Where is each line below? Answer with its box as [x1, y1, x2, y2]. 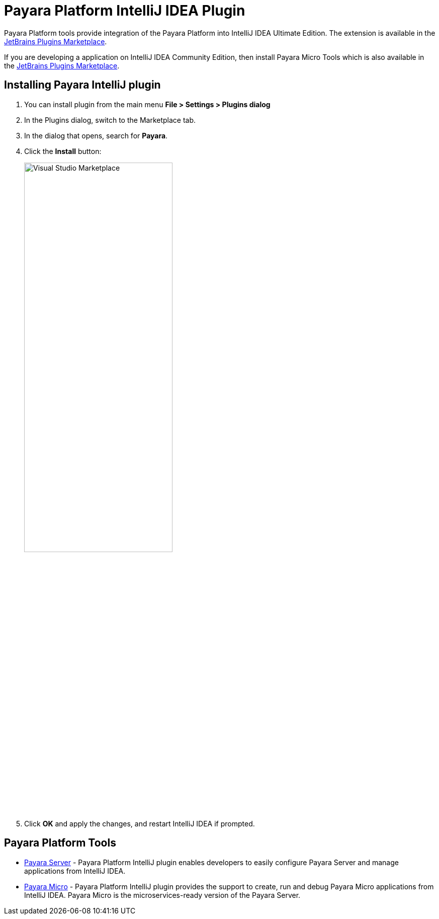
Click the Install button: [24, 146, 102, 156]
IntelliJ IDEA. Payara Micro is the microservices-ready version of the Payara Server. [24, 890, 301, 899]
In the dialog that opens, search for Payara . [24, 131, 168, 140]
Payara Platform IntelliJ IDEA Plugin [4, 2, 245, 19]
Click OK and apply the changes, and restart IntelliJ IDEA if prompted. [24, 819, 255, 828]
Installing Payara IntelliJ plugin [4, 79, 161, 92]
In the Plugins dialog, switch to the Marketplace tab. [24, 115, 196, 124]
